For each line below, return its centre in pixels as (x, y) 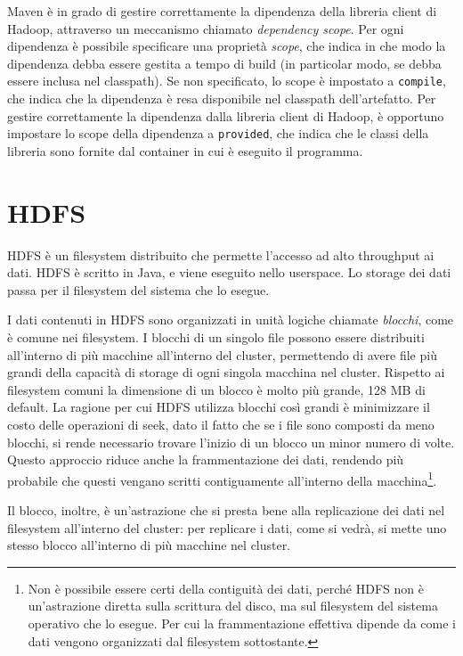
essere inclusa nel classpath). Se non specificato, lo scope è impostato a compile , (227, 81)
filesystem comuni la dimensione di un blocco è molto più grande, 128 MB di (216, 389)
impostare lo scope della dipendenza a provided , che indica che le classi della (218, 133)
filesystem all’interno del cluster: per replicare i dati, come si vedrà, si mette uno (227, 527)
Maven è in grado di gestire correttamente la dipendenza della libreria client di (222, 11)
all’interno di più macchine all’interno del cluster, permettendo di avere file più (222, 354)
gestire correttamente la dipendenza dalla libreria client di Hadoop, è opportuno (226, 115)
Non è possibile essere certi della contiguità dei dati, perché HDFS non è (226, 588)
